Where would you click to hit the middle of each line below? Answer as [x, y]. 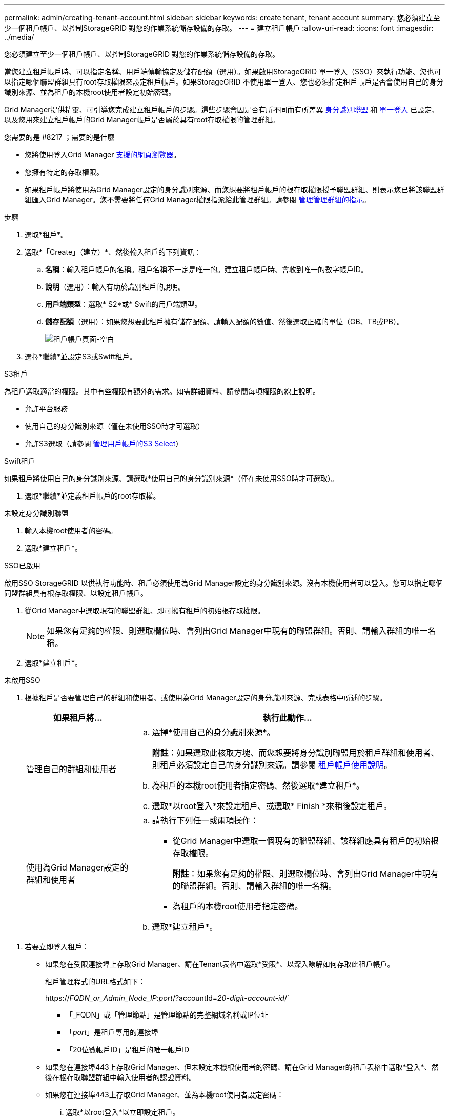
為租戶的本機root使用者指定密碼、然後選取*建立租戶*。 [258, 785]
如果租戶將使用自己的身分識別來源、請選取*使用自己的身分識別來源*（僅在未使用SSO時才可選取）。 [171, 478]
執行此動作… [287, 718]
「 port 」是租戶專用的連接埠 [112, 1032]
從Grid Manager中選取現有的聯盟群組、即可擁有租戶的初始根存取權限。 [145, 610]
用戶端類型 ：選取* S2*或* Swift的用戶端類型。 [124, 304]
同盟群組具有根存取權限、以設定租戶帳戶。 [76, 593]
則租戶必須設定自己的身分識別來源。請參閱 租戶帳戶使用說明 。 [272, 765]
